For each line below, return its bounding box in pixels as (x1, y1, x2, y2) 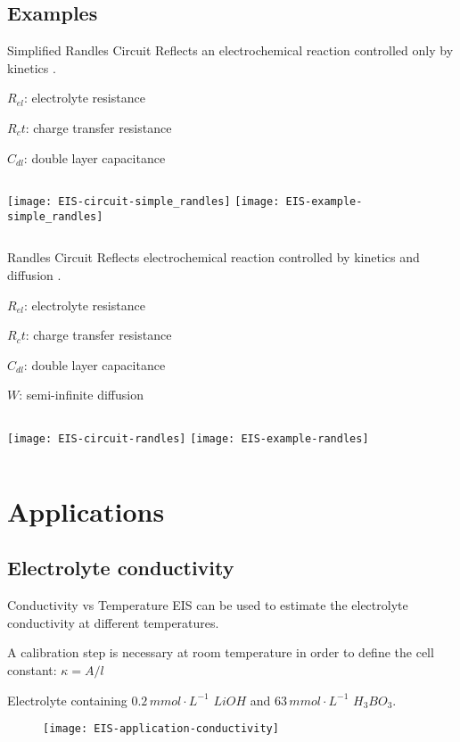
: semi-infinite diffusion (19, 385, 144, 404)
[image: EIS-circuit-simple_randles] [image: (7, 195, 280, 209)
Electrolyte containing (7, 690, 127, 709)
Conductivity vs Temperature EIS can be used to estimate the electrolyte (7, 596, 408, 614)
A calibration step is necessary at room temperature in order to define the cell (7, 643, 434, 662)
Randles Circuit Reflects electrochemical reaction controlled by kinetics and (7, 248, 420, 267)
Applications (7, 492, 165, 529)
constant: (7, 661, 57, 680)
